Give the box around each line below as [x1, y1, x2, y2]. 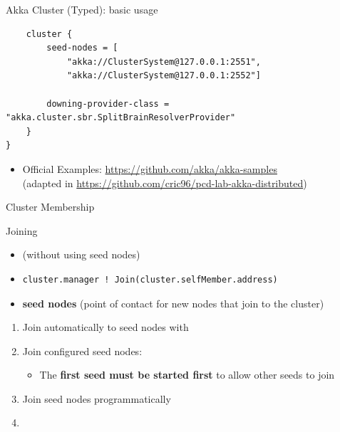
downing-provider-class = [46, 98, 170, 109]
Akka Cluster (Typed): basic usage [6, 2, 158, 16]
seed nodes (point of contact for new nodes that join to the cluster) [22, 295, 324, 310]
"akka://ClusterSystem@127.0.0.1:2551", [66, 56, 261, 67]
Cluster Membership [6, 199, 95, 214]
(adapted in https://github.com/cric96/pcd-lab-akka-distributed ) [22, 175, 307, 190]
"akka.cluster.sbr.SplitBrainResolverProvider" [6, 112, 236, 123]
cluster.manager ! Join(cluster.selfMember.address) [22, 274, 278, 285]
